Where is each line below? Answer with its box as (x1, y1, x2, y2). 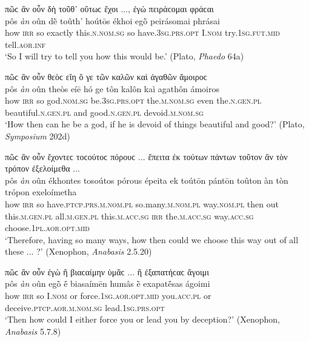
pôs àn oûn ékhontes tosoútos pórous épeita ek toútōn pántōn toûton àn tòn (5, 173, 288, 186)
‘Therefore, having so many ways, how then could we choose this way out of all (5, 233, 299, 246)
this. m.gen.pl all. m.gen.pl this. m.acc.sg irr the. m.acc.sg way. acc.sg (5, 209, 254, 222)
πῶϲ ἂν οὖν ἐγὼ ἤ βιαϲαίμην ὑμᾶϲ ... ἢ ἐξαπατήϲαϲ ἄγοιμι (5, 265, 209, 278)
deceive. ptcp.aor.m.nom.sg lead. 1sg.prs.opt (5, 301, 165, 313)
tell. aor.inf (5, 38, 46, 50)
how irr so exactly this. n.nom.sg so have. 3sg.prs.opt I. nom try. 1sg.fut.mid (5, 26, 280, 39)
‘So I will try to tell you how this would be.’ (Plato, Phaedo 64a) (5, 50, 244, 62)
